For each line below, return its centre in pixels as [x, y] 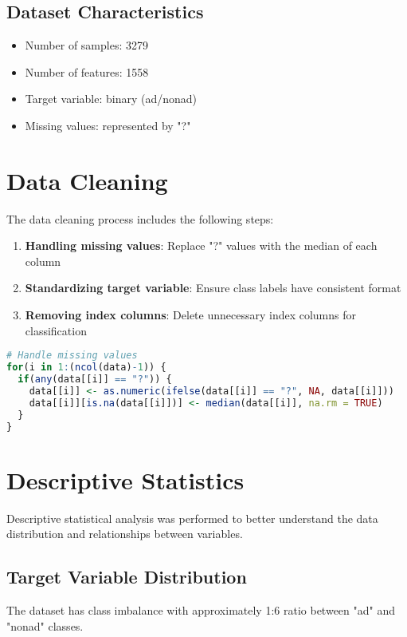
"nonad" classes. [45, 625]
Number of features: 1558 [87, 71]
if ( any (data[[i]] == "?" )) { [95, 380]
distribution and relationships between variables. [125, 534]
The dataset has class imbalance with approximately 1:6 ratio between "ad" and [201, 609]
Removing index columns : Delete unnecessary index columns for [191, 315]
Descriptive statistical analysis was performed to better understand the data [192, 518]
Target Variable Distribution [127, 577]
